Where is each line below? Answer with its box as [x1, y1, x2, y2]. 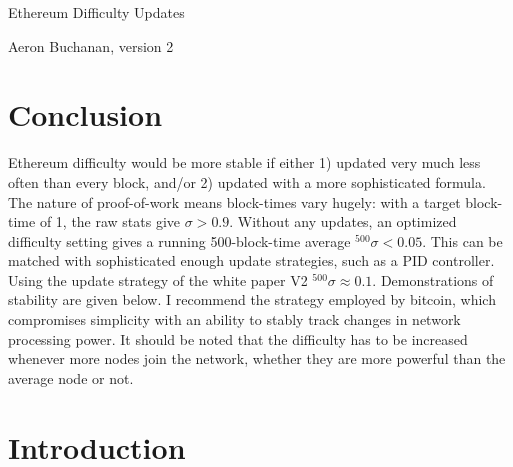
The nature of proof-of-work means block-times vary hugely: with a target [8, 191, 461, 212]
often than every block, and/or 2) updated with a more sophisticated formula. [8, 171, 486, 192]
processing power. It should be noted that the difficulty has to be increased [8, 328, 468, 349]
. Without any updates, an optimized [229, 211, 457, 232]
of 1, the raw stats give [39, 211, 181, 232]
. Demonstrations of [372, 269, 494, 290]
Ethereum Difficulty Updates [8, 2, 185, 22]
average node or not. [8, 367, 134, 388]
